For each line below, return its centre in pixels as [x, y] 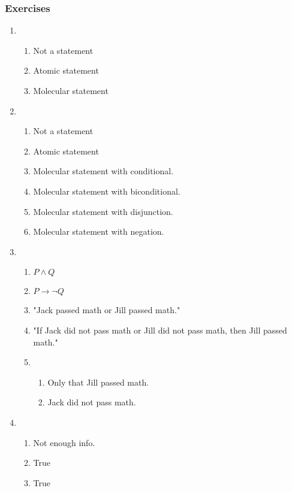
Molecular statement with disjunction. [103, 211]
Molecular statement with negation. [99, 231]
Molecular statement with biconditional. [107, 191]
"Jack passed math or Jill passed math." [107, 310]
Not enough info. [64, 442]
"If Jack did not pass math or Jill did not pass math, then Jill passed [160, 330]
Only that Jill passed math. [98, 382]
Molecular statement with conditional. [103, 171]
